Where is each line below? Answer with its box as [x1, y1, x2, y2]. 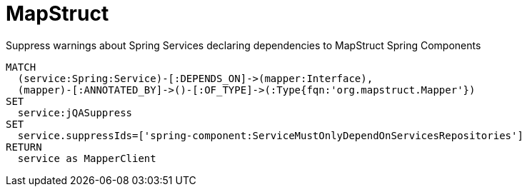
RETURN [6, 141, 42, 153]
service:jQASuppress [17, 106, 133, 118]
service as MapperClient [17, 152, 156, 164]
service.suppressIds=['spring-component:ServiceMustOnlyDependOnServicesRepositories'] [17, 129, 523, 141]
